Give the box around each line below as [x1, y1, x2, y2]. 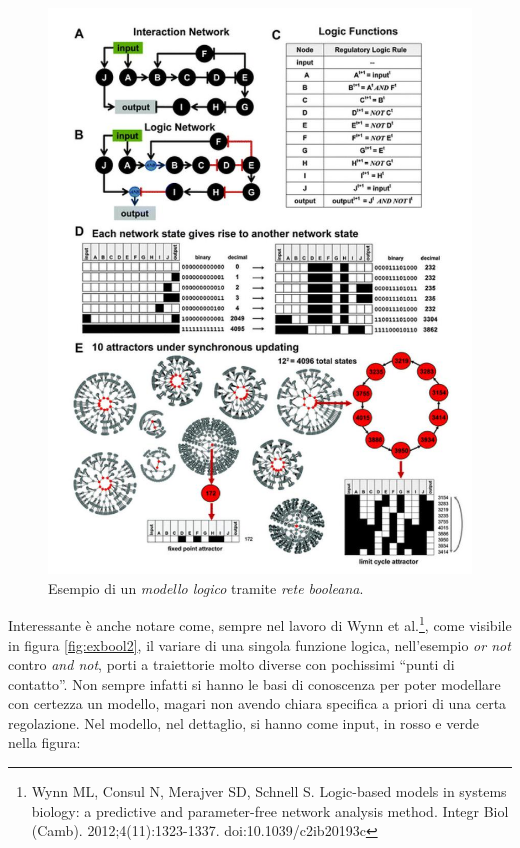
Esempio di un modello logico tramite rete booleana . [48, 577, 364, 598]
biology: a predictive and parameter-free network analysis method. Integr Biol [31, 800, 509, 821]
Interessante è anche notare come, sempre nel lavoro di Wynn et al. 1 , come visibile [8, 612, 512, 635]
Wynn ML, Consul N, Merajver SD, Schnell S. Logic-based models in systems [31, 781, 507, 802]
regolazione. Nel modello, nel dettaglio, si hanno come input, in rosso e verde [8, 712, 479, 733]
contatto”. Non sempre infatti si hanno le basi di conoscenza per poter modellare [8, 673, 501, 694]
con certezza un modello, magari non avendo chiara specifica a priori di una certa [8, 693, 507, 714]
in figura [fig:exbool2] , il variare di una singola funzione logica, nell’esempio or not [8, 634, 511, 655]
